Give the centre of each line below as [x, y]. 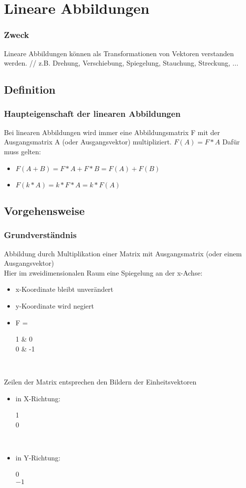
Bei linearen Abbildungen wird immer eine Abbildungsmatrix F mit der [112, 132]
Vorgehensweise [44, 210]
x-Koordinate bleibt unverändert [64, 289]
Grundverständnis [40, 235]
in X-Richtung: [38, 398]
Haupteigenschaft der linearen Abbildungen [92, 114]
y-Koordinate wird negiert [55, 305]
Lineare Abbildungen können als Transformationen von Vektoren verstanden [119, 53]
